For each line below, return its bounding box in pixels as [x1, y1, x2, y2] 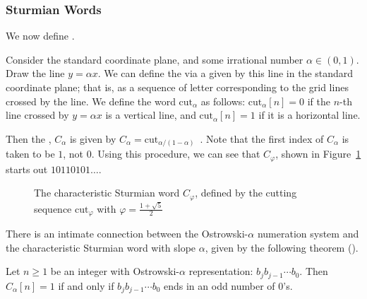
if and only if [58, 278, 114, 293]
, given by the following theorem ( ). [205, 240, 359, 254]
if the [307, 93, 331, 108]
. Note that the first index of [200, 131, 324, 146]
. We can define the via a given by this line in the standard [97, 66, 354, 81]
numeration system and [257, 225, 359, 240]
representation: [188, 264, 253, 279]
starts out [6, 161, 48, 176]
